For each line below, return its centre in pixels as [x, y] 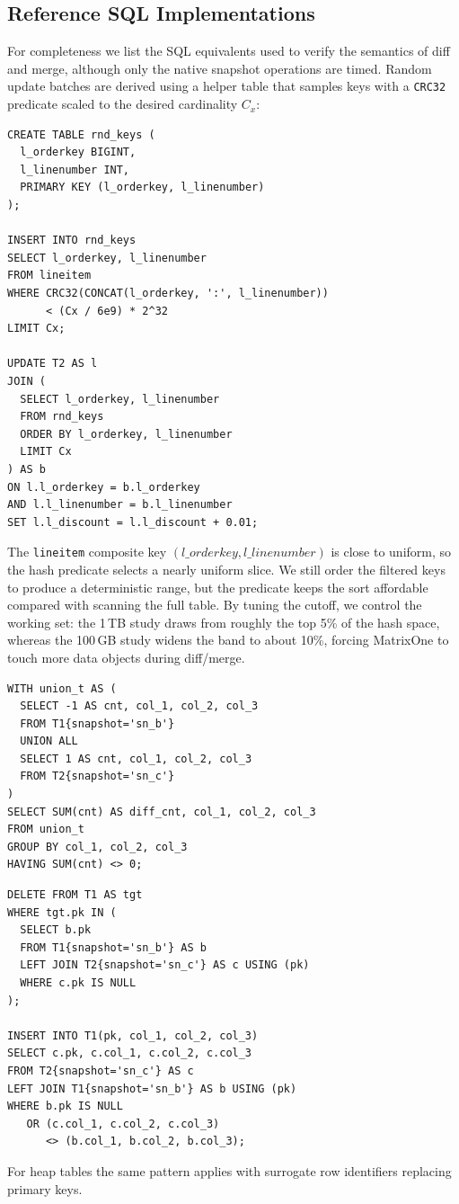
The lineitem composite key [87, 552]
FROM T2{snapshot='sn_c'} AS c [101, 1070]
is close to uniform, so [391, 552]
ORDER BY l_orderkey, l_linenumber [126, 434]
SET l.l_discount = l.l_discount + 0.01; [133, 522]
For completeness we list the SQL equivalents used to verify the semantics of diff [229, 51]
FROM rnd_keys [62, 417]
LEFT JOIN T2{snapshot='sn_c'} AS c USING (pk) [165, 965]
